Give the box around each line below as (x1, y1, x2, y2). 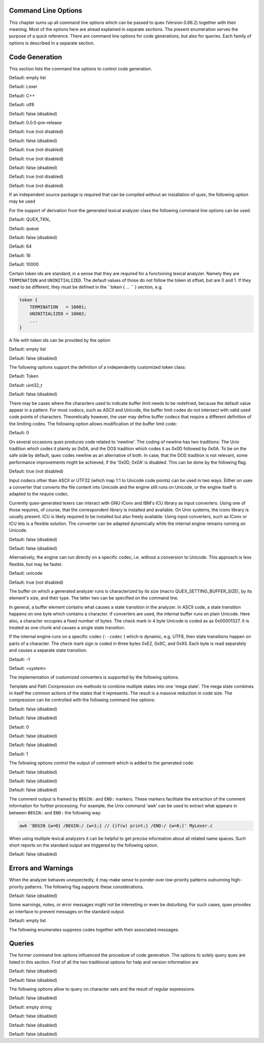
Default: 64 (9, 243, 32, 249)
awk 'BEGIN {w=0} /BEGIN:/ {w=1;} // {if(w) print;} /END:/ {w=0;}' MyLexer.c (19, 823, 213, 829)
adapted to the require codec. (9, 491, 69, 497)
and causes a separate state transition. (9, 647, 88, 653)
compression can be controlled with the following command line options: (9, 697, 156, 703)
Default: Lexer (9, 84, 38, 90)
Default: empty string (9, 1004, 52, 1010)
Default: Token (9, 373, 39, 379)
